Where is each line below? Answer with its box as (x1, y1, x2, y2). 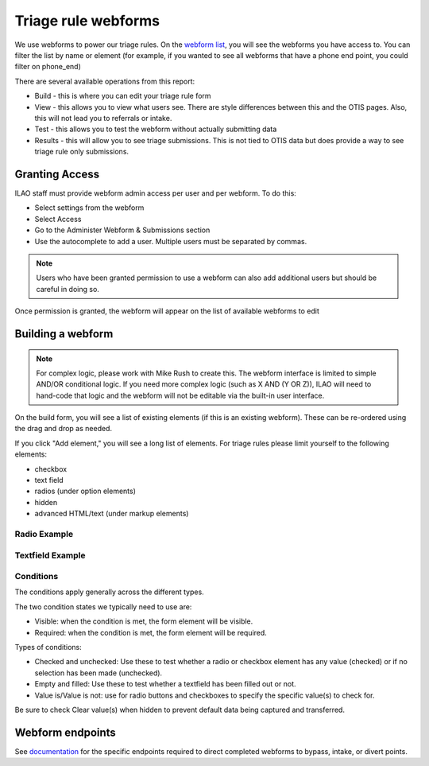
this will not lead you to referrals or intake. (34, 113, 172, 122)
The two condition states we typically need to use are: (14, 601, 192, 612)
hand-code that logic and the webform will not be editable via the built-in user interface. (36, 391, 325, 400)
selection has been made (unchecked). (34, 668, 163, 678)
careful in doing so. (36, 284, 99, 294)
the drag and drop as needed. (14, 424, 113, 434)
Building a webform (14, 327, 114, 340)
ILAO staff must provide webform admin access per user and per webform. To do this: (14, 188, 297, 198)
